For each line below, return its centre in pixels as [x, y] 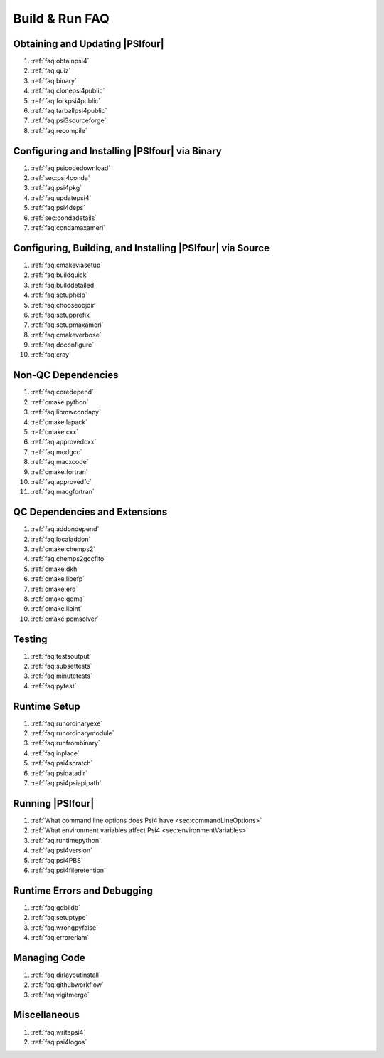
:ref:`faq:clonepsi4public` [68, 91]
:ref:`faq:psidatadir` [59, 773]
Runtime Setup [47, 706]
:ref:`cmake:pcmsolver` [65, 619]
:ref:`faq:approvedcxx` [64, 442]
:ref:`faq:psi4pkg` [56, 188]
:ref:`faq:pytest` [54, 686]
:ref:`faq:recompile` [59, 130]
